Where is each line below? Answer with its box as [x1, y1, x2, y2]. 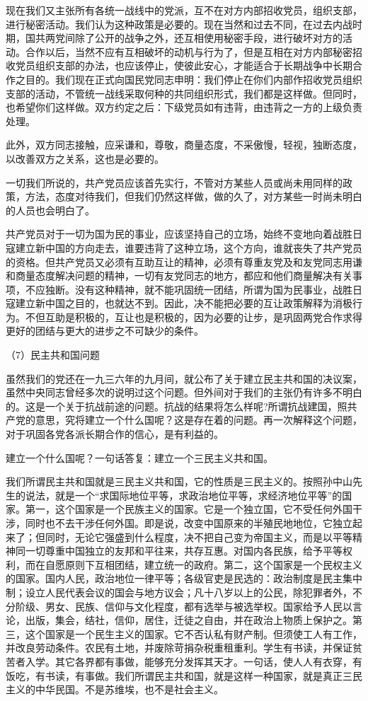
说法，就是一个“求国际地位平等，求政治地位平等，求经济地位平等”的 [25, 487, 343, 502]
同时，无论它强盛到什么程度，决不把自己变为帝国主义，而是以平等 [45, 529, 352, 544]
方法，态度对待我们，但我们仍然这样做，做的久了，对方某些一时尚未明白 [25, 189, 362, 204]
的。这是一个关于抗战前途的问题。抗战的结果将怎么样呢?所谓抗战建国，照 [6, 398, 347, 413]
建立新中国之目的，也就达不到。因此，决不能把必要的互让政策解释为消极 [15, 296, 352, 311]
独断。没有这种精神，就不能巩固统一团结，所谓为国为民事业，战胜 [45, 282, 352, 296]
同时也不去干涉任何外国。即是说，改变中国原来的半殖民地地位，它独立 [25, 516, 352, 530]
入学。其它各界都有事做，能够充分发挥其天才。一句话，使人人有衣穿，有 [25, 654, 362, 668]
